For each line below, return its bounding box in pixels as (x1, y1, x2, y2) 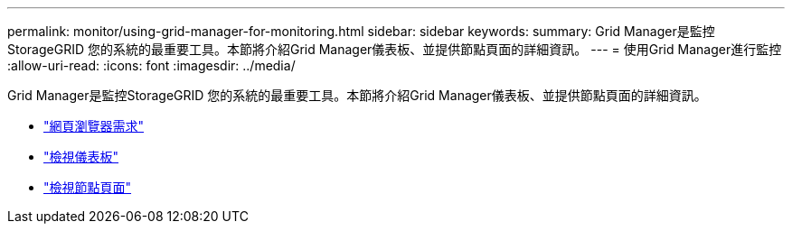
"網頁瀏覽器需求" (43, 118, 145, 134)
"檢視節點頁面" (43, 180, 132, 195)
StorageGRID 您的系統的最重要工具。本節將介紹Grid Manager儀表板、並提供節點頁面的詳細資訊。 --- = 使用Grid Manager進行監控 (7, 42, 782, 57)
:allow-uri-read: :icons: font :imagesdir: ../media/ (7, 58, 296, 73)
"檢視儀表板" (43, 149, 119, 164)
